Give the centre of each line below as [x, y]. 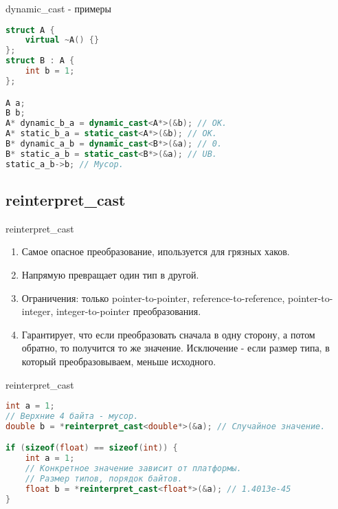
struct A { [30, 30]
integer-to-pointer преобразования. [129, 311]
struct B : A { [40, 61]
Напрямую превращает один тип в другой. [110, 275]
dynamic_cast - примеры [58, 8]
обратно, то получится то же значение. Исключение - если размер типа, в [176, 348]
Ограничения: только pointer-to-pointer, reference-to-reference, [153, 297]
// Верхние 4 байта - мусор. [72, 416]
